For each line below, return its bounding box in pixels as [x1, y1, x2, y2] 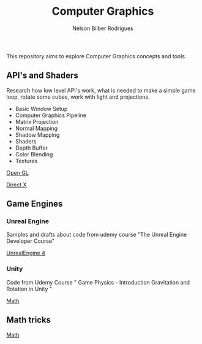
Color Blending [15, 150, 53, 158]
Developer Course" [6, 237, 55, 245]
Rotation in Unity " [6, 285, 53, 292]
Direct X [6, 181, 27, 188]
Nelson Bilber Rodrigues [72, 25, 133, 32]
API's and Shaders [6, 71, 78, 81]
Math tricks [6, 315, 51, 326]
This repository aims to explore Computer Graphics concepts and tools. [6, 52, 187, 59]
